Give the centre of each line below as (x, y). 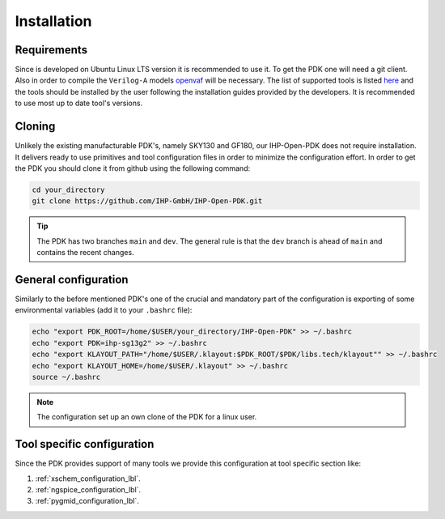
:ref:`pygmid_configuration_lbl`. (87, 501)
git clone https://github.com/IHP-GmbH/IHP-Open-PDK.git (147, 201)
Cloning (35, 127)
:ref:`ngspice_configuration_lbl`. (88, 489)
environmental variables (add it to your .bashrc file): (104, 310)
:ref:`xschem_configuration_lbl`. (88, 479)
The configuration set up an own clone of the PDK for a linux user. (147, 417)
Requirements (51, 50)
